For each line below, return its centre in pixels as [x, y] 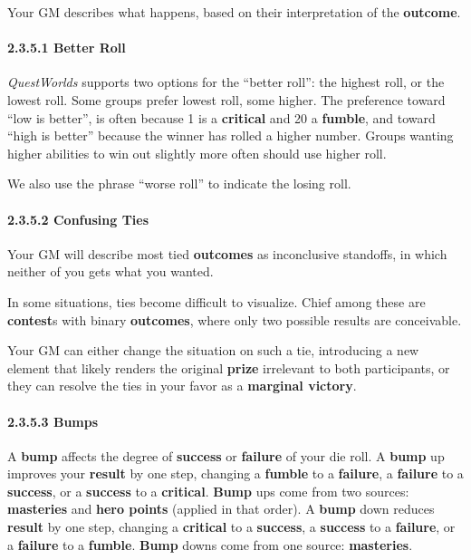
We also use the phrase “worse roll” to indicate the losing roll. [179, 183]
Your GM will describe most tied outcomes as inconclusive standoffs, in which [227, 253]
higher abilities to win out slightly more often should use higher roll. [197, 153]
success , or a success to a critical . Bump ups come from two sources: [208, 491]
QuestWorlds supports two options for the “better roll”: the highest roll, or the [226, 82]
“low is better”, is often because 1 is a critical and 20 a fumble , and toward [221, 117]
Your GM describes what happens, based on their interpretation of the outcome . [234, 12]
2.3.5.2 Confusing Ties [78, 219]
